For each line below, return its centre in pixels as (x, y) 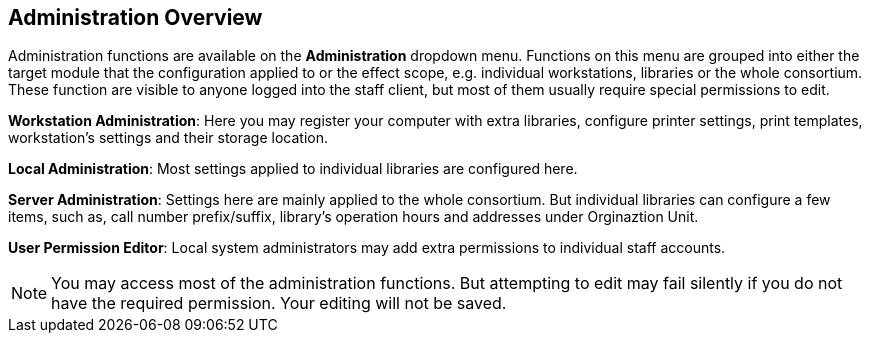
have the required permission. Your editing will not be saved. (279, 303)
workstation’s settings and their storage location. (168, 138)
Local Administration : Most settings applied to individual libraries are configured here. (293, 169)
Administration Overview (135, 17)
